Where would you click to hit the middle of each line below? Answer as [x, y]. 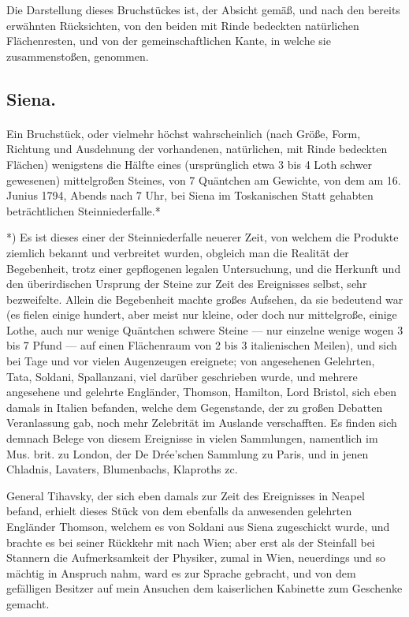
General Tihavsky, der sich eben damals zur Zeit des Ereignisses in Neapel [186, 495]
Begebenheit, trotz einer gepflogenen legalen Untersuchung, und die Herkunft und [204, 268]
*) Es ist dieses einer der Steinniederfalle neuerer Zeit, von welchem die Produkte [203, 237]
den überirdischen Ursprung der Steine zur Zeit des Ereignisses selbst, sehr [187, 284]
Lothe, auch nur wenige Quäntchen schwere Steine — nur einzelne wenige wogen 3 [205, 329]
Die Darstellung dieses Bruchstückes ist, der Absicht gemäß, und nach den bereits [203, 9]
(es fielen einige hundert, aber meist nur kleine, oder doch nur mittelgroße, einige [202, 314]
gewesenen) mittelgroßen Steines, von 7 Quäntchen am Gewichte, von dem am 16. [204, 179]
